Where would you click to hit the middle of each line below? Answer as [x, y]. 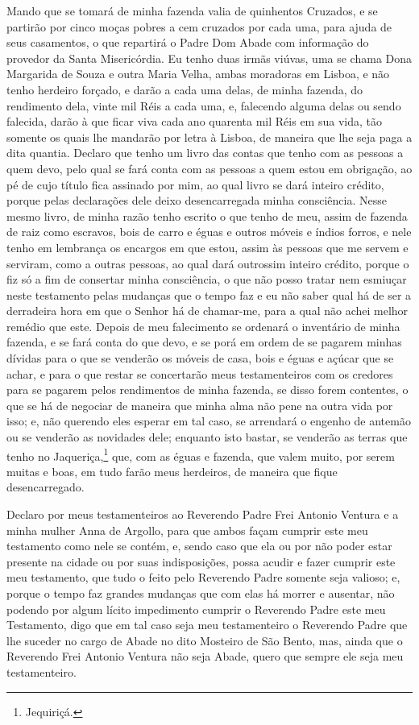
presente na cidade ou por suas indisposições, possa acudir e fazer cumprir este [201, 561]
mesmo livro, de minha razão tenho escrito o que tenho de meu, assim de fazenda [207, 215]
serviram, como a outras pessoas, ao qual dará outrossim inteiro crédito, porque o [208, 263]
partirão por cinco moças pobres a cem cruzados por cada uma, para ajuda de [199, 26]
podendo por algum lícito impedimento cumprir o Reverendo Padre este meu [196, 609]
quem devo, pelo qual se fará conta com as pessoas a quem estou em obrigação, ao [209, 168]
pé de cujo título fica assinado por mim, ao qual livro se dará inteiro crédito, [195, 184]
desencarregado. [46, 487]
